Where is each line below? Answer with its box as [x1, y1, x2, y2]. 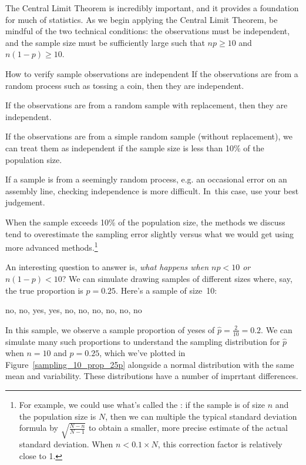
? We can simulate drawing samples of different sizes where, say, [62, 272, 292, 284]
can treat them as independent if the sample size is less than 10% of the [5, 141, 264, 154]
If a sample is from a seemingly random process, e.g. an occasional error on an [5, 173, 287, 185]
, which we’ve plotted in [99, 347, 186, 359]
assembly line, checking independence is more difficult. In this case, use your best [5, 184, 299, 197]
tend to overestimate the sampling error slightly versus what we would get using [5, 227, 294, 240]
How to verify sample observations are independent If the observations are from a [5, 67, 298, 79]
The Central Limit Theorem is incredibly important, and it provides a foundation [5, 2, 299, 14]
